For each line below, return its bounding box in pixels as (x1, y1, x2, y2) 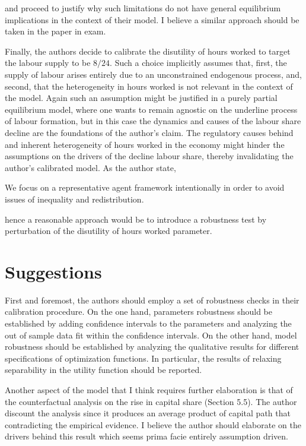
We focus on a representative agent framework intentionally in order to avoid (5, 181, 285, 194)
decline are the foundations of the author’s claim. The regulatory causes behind (5, 126, 294, 138)
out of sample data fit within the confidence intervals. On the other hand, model (5, 328, 297, 341)
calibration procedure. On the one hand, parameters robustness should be (5, 305, 272, 318)
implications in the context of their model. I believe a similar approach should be (5, 13, 299, 26)
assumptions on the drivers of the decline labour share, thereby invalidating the (5, 150, 294, 162)
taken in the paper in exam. (5, 25, 106, 37)
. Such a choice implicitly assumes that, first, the (110, 56, 287, 69)
